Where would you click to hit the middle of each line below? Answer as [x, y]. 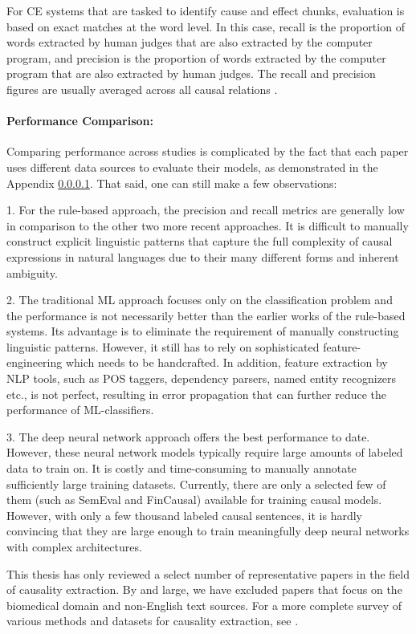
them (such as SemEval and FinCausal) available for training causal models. [194, 500]
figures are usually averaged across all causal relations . [142, 89]
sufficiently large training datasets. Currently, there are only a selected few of [196, 484]
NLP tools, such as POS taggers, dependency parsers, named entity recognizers [202, 378]
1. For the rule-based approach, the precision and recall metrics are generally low [206, 210]
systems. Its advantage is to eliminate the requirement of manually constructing [203, 331]
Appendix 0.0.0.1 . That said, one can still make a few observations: [172, 183]
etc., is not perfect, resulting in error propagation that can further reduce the [197, 394]
